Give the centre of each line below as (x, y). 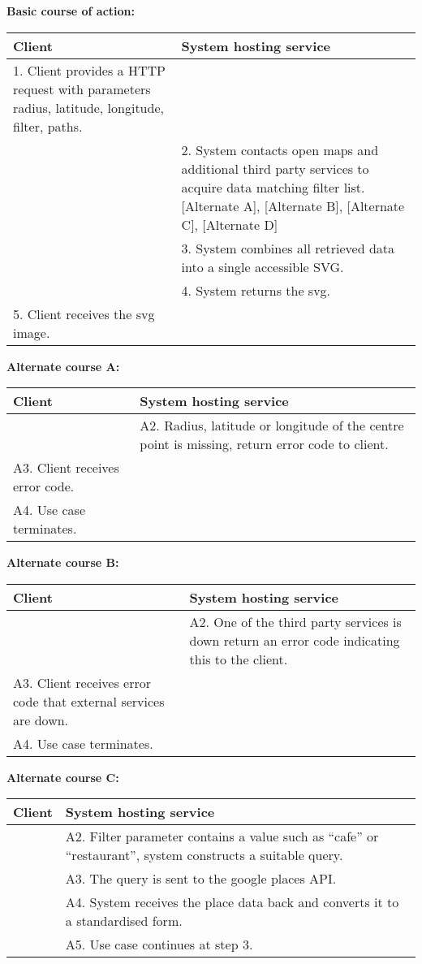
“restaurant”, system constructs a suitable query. (204, 855)
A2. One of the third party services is (295, 621)
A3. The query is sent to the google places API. (201, 879)
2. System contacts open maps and (280, 149)
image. (32, 332)
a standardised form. (124, 921)
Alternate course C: (63, 777)
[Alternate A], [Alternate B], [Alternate (293, 205)
